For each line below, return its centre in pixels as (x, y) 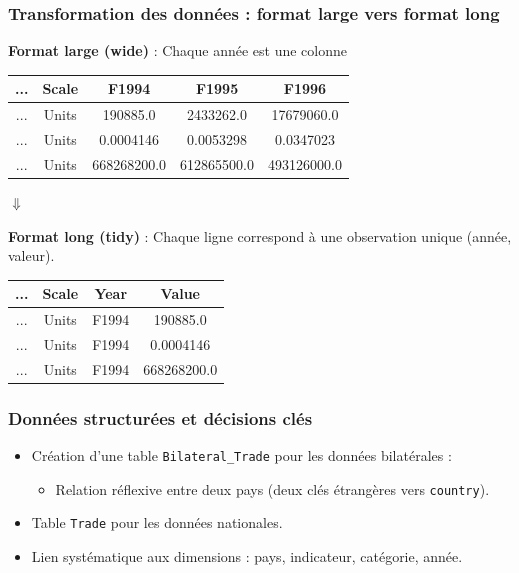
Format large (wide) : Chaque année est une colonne (178, 50)
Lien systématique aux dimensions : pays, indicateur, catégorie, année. (247, 556)
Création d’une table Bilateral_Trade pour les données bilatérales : (241, 455)
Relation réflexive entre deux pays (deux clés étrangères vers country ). (272, 488)
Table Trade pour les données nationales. (157, 522)
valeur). (31, 255)
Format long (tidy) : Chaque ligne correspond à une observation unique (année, (260, 235)
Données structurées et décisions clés (160, 417)
